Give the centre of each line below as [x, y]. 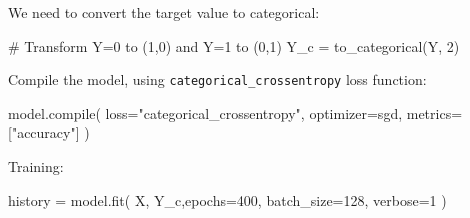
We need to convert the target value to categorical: [164, 12]
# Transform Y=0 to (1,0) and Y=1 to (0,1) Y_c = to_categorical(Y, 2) [234, 45]
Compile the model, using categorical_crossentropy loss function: [217, 79]
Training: [36, 166]
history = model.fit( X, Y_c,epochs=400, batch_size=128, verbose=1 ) [227, 199]
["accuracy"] [44, 132]
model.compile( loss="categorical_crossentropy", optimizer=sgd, [205, 112]
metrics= [434, 112]
